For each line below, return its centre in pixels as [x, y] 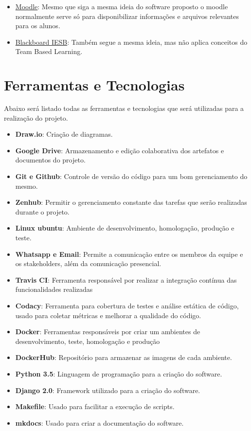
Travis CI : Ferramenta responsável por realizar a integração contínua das [126, 279]
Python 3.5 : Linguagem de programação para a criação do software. [119, 373]
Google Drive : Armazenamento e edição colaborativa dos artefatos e [120, 150]
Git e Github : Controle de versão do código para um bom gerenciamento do [131, 176]
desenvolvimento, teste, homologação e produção [88, 341]
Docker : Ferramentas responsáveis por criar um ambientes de [108, 332]
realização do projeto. [36, 117]
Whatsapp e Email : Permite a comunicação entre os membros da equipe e [129, 254]
